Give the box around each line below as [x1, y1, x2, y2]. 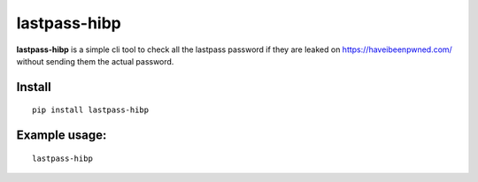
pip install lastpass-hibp [32, 105, 150, 115]
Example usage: [16, 128, 107, 143]
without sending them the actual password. [16, 56, 174, 66]
